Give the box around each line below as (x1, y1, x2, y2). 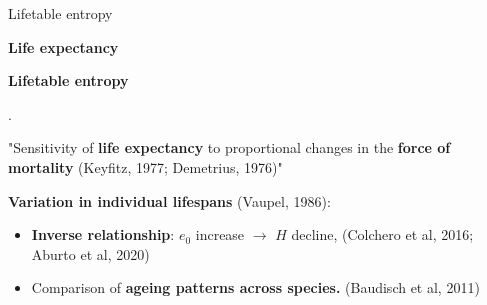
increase (195, 224, 245, 245)
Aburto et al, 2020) (31, 243, 150, 264)
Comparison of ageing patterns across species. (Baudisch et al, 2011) (31, 277, 480, 298)
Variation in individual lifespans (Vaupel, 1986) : (8, 190, 331, 211)
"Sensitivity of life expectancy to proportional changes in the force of (8, 137, 451, 158)
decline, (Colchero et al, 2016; (291, 224, 474, 245)
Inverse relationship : (31, 224, 175, 245)
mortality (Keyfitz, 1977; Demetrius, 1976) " (8, 156, 283, 177)
